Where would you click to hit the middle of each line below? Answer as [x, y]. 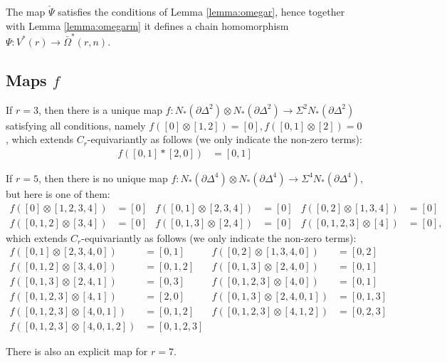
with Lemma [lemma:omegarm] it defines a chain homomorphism [147, 25]
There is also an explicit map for [77, 351]
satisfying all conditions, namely [76, 125]
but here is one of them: [58, 193]
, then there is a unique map [100, 109]
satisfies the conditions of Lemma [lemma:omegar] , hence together [201, 11]
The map [26, 11]
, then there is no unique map [103, 178]
